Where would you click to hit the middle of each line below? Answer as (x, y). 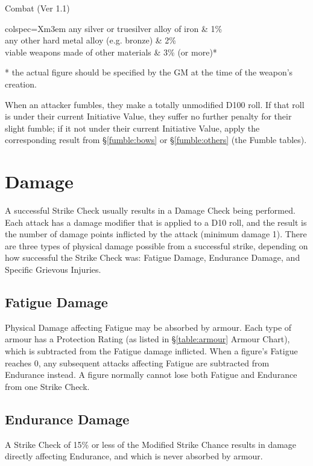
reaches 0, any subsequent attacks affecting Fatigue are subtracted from (137, 362)
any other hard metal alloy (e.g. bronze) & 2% (91, 40)
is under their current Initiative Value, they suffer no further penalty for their (148, 116)
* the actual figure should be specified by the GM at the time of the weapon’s (149, 72)
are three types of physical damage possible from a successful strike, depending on (156, 245)
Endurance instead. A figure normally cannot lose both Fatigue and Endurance (151, 375)
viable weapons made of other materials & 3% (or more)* (111, 52)
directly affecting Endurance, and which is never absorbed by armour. (134, 456)
